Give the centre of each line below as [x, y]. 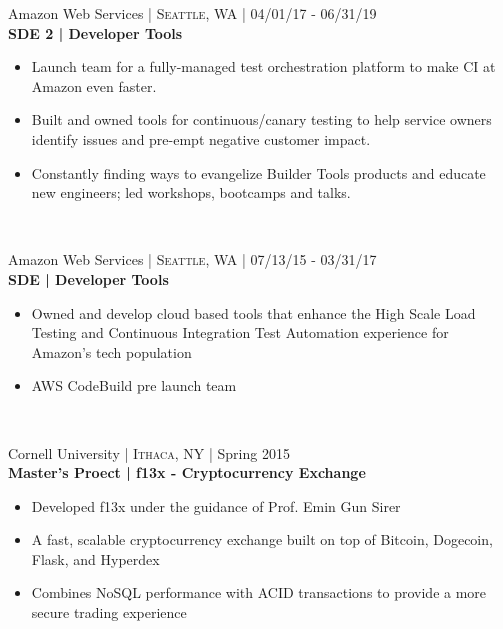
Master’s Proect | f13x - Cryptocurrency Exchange [187, 472]
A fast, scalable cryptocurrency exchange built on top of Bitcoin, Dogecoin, [262, 539]
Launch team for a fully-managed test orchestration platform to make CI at [263, 66]
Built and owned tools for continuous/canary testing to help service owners [261, 119]
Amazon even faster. [94, 85]
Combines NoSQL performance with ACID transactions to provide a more [259, 592]
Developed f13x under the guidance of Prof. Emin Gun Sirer [216, 505]
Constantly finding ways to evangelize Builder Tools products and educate [258, 172]
